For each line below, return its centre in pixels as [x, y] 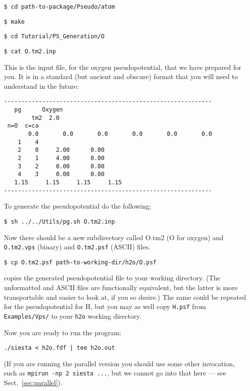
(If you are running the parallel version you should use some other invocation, [119, 363]
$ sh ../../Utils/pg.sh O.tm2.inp [60, 221]
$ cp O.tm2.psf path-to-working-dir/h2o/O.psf [80, 262]
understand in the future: [41, 86]
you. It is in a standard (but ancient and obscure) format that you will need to [121, 76]
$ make [14, 22]
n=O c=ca [23, 126]
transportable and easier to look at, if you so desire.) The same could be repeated [125, 297]
